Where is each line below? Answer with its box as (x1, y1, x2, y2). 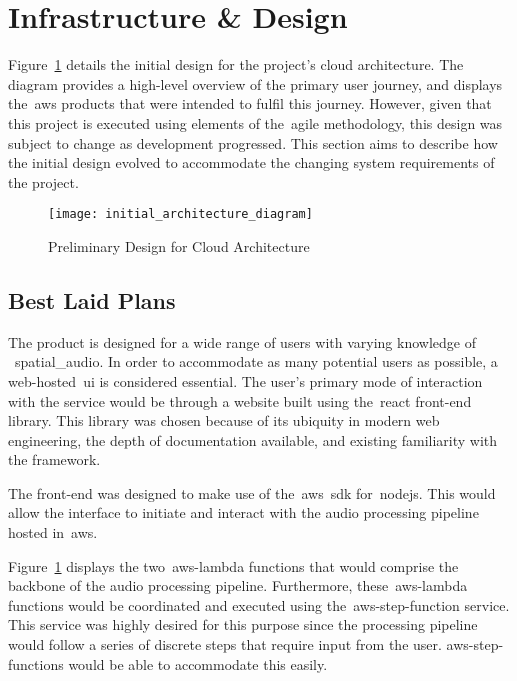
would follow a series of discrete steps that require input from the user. (8, 634, 442, 655)
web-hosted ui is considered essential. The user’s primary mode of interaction (8, 370, 483, 391)
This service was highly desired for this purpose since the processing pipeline (8, 614, 478, 635)
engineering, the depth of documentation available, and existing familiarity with (8, 429, 498, 450)
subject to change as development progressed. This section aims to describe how (8, 132, 498, 153)
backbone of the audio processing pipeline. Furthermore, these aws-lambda (8, 575, 468, 596)
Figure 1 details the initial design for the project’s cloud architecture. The (8, 54, 464, 75)
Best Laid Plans (8, 284, 176, 315)
